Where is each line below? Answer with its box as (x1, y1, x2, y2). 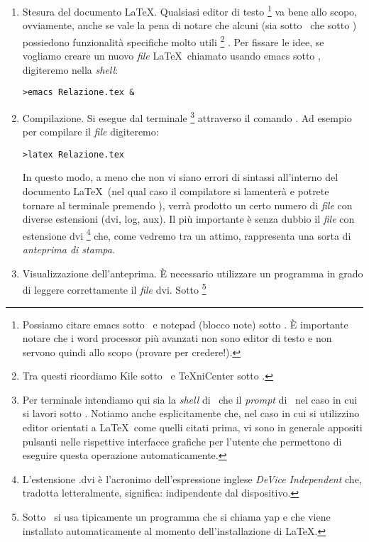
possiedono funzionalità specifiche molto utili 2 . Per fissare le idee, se (22, 32, 324, 49)
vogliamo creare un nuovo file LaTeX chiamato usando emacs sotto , (22, 48, 321, 63)
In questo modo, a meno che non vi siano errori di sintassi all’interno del (22, 170, 338, 184)
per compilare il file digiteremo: (22, 124, 159, 139)
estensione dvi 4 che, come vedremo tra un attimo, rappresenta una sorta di (22, 226, 351, 243)
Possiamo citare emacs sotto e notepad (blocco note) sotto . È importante (22, 316, 348, 331)
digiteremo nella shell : (22, 62, 118, 77)
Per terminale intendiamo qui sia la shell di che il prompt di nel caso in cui (22, 392, 358, 406)
